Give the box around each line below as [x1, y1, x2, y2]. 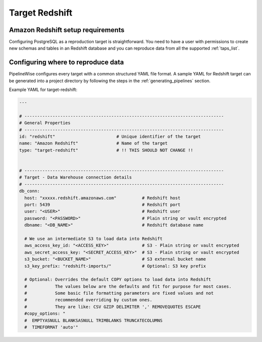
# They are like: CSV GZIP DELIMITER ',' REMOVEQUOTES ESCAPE [24, 304, 201, 309]
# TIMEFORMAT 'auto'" [24, 324, 79, 330]
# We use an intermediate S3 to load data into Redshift [24, 236, 163, 241]
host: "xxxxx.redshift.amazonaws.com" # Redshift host [24, 195, 180, 200]
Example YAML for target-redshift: [9, 87, 78, 92]
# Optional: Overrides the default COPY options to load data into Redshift [24, 277, 211, 282]
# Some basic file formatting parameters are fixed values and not [24, 290, 214, 296]
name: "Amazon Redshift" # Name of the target [19, 141, 168, 146]
